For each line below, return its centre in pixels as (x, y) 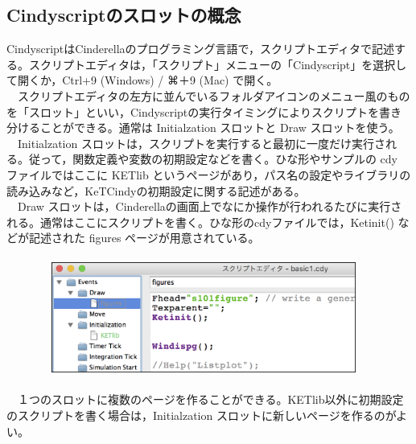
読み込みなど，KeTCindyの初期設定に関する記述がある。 (156, 190)
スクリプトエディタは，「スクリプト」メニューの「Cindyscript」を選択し (218, 64)
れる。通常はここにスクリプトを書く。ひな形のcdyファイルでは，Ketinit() (200, 222)
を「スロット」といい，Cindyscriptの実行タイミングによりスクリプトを (193, 111)
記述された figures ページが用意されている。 (144, 238)
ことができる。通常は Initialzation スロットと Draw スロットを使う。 (220, 127)
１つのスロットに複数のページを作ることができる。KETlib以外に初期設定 (210, 399)
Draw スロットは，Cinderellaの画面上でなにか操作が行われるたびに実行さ (210, 206)
